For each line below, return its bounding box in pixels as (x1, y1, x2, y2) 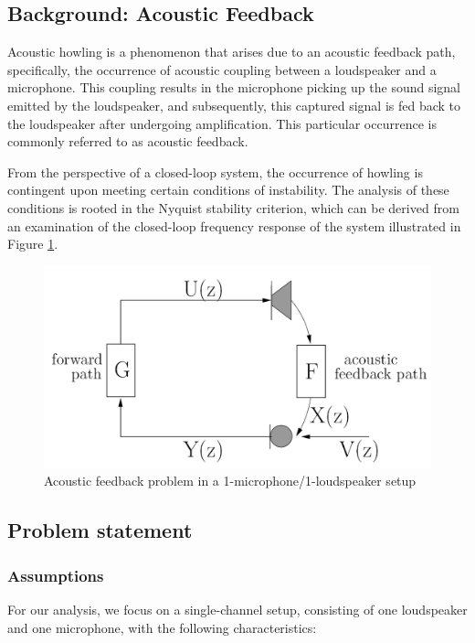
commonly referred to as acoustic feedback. (7, 132, 248, 151)
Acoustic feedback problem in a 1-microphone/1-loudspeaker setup (44, 471, 417, 490)
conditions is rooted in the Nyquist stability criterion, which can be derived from (7, 198, 459, 217)
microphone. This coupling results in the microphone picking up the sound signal (7, 78, 460, 97)
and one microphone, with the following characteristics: (7, 617, 317, 637)
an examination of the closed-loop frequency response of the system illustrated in (7, 216, 461, 235)
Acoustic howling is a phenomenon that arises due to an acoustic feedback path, (7, 42, 456, 61)
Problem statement (7, 516, 193, 544)
